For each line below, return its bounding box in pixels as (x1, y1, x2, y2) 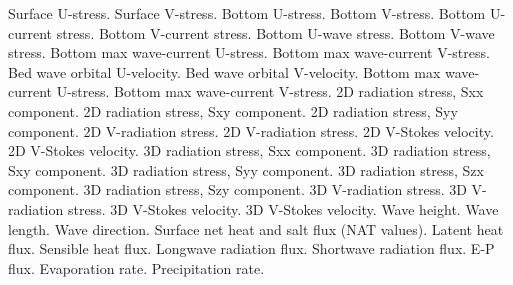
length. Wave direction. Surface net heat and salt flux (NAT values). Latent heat (8, 218, 504, 239)
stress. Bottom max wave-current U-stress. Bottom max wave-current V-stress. (8, 42, 490, 63)
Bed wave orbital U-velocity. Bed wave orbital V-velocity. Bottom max (8, 61, 441, 82)
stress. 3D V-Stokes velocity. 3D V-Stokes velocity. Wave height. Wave (67, 198, 499, 219)
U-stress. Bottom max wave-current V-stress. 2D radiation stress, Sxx (56, 81, 484, 102)
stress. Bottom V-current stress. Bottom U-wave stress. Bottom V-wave (56, 22, 495, 43)
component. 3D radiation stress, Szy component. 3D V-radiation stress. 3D (8, 179, 467, 200)
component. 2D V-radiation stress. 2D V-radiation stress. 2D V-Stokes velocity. (8, 120, 494, 141)
